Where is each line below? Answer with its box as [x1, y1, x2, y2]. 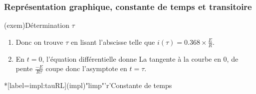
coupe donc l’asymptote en [45, 63, 127, 74]
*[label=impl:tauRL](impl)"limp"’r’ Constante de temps [4, 80, 172, 91]
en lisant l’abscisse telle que [70, 36, 155, 47]
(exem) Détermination [4, 20, 69, 30]
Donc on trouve [15, 36, 63, 47]
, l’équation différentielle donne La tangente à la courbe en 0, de [42, 53, 239, 64]
